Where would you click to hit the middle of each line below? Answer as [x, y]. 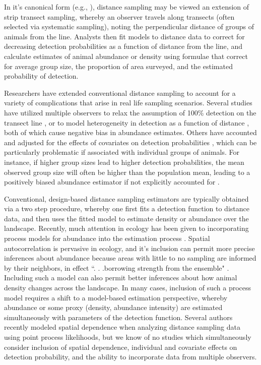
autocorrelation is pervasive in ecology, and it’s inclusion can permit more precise [129, 248]
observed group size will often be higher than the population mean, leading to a [127, 172]
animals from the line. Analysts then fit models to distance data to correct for [124, 36]
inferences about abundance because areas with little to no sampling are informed [130, 258]
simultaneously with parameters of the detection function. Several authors [118, 317]
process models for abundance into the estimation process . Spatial [107, 238]
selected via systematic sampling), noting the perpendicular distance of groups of [129, 26]
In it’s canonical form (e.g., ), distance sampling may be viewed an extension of [127, 7]
